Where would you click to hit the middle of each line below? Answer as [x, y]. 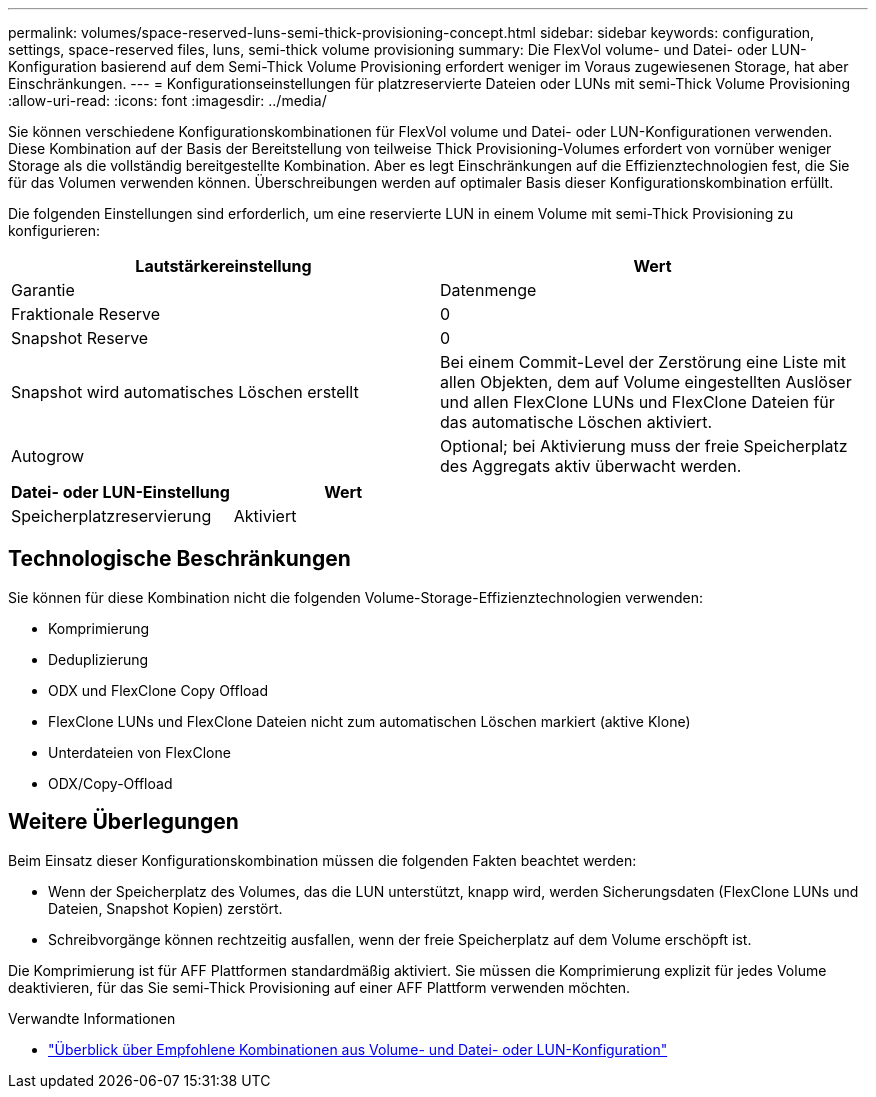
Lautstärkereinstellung [223, 266]
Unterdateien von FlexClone [139, 752]
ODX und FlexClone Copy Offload [158, 690]
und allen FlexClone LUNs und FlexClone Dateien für [637, 402]
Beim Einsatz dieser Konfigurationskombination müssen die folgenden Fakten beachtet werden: [322, 860]
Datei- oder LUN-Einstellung [120, 492]
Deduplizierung [98, 659]
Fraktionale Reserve [86, 314]
